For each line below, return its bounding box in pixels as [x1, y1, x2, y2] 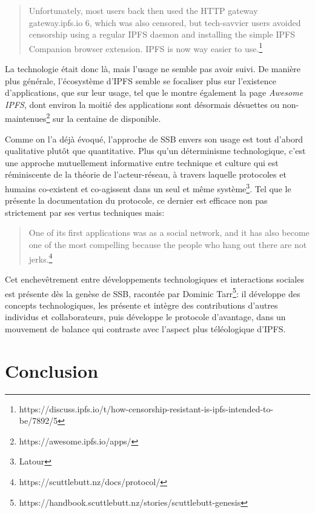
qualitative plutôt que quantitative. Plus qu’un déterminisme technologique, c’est [5, 144, 306, 157]
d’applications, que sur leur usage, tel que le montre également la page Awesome [5, 86, 303, 99]
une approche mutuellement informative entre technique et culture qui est [5, 156, 279, 169]
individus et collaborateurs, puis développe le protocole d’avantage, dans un [5, 310, 286, 323]
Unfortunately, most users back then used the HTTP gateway [28, 4, 258, 16]
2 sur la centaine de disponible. [46, 110, 161, 125]
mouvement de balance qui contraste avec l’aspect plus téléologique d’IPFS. [5, 322, 286, 335]
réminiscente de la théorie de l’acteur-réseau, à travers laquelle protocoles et [5, 168, 287, 181]
